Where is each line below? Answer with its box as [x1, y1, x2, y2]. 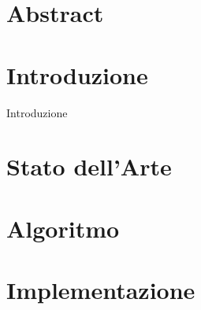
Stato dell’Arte [6, 150, 172, 183]
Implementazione [6, 274, 195, 306]
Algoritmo [6, 212, 120, 244]
